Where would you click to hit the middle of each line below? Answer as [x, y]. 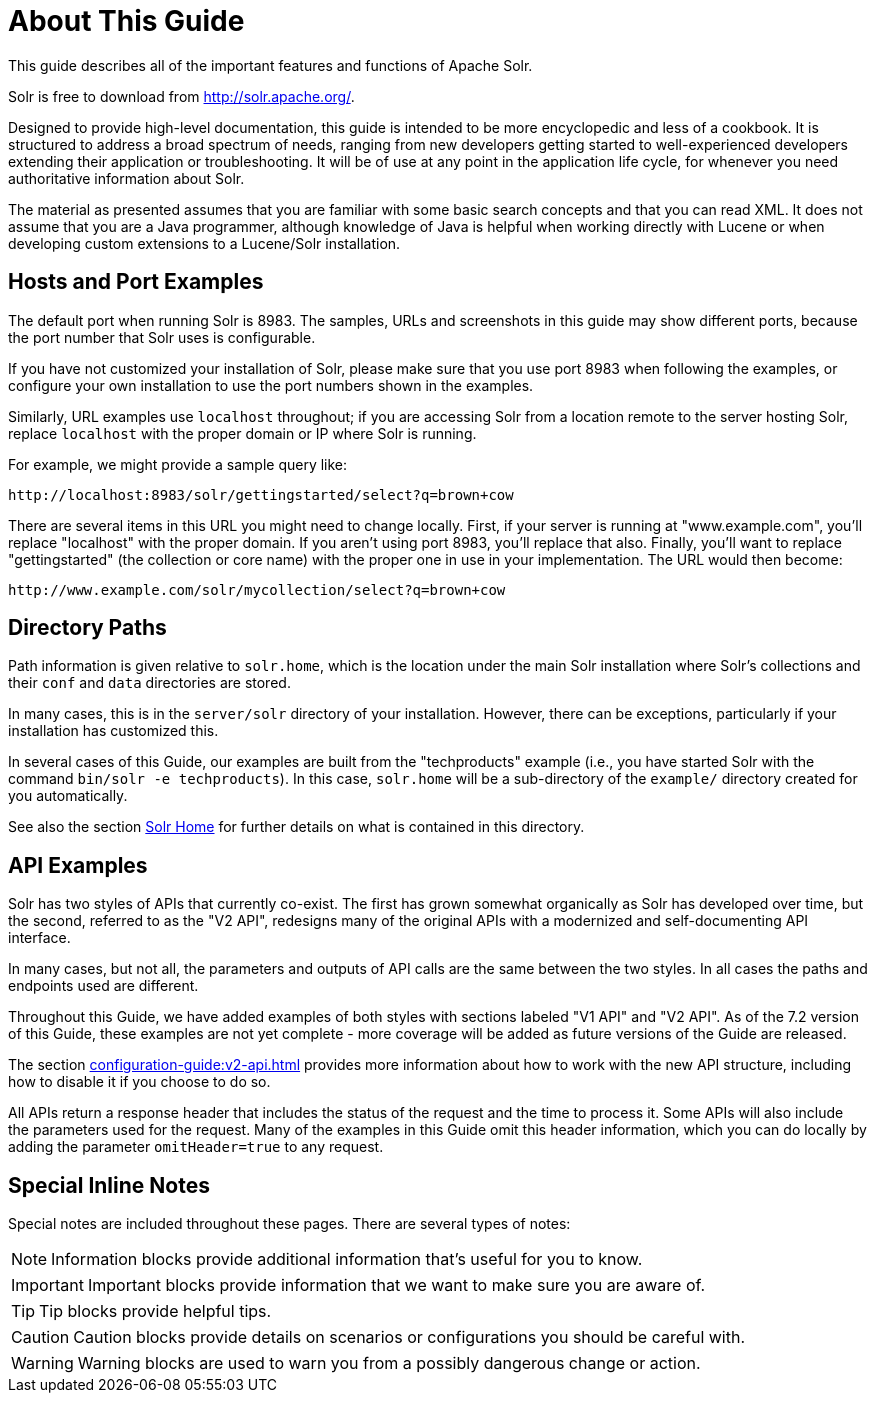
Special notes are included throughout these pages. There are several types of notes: [289, 1224]
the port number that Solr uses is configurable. [162, 337]
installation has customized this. [113, 731]
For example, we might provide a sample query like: [178, 464]
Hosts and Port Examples [136, 282]
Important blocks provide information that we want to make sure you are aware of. [396, 1285]
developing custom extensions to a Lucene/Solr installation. [204, 243]
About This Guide [126, 21]
